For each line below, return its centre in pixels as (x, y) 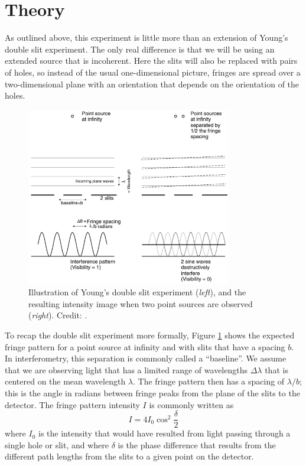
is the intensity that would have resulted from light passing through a (165, 433)
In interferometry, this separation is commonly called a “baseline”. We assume (146, 358)
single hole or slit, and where (57, 444)
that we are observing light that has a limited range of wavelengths (126, 369)
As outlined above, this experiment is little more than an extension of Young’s (147, 38)
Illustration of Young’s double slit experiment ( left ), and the (137, 292)
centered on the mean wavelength (65, 381)
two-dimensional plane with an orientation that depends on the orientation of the (152, 84)
